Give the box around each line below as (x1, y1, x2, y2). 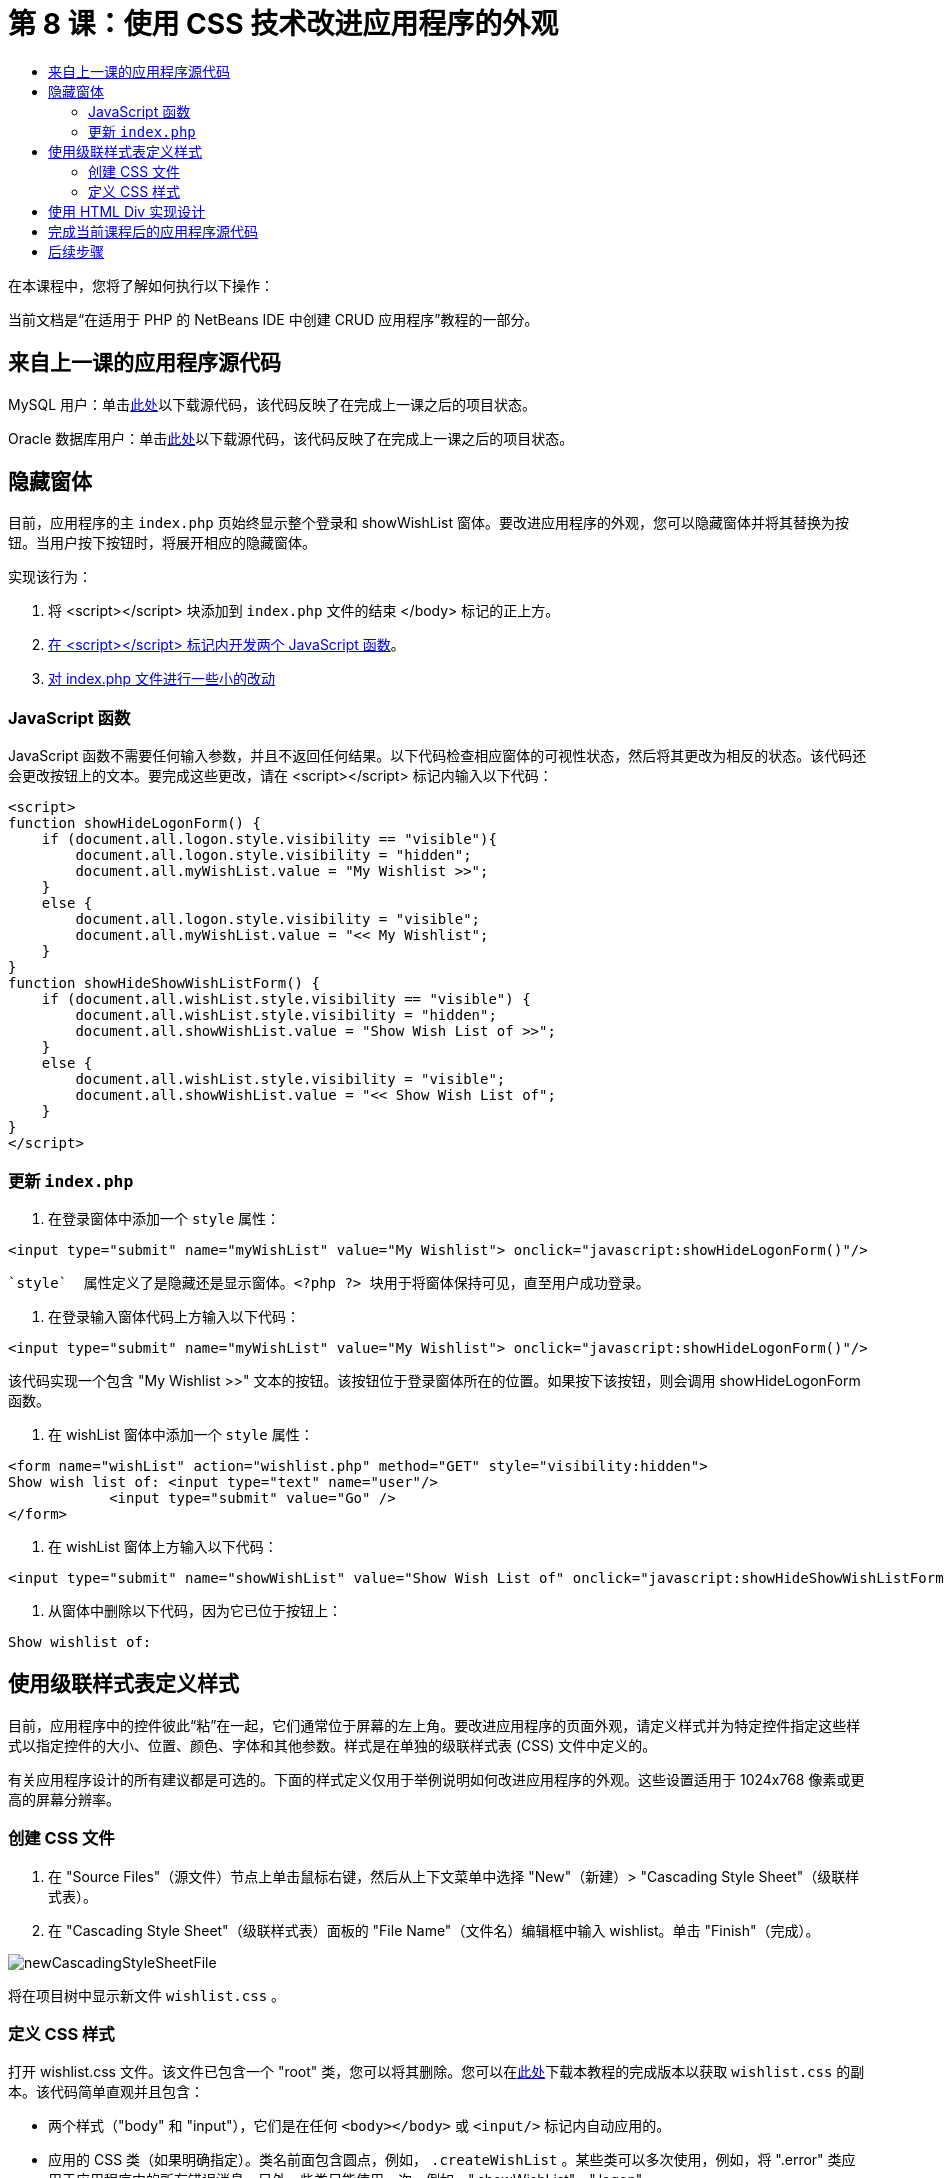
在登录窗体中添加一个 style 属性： (48, 1209, 281, 1227)
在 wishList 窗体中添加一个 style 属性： (48, 1425, 314, 1443)
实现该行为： (8, 568, 92, 586)
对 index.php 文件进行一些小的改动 (48, 670, 276, 688)
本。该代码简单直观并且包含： (8, 2083, 204, 2101)
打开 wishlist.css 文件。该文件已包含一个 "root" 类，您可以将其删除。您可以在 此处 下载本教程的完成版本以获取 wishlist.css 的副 (8, 2063, 865, 2081)
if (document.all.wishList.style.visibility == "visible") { (41, 991, 531, 1008)
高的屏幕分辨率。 (8, 1790, 120, 1808)
